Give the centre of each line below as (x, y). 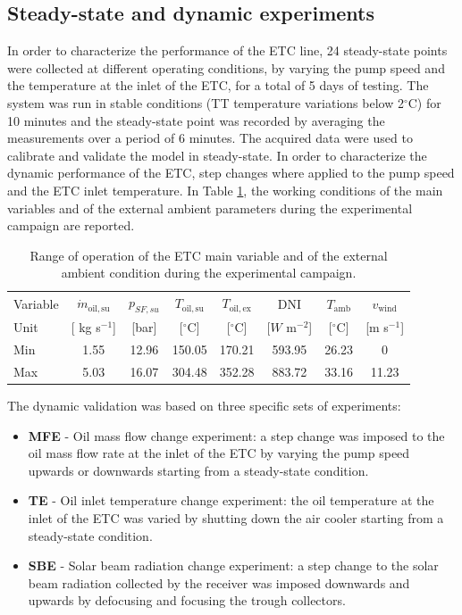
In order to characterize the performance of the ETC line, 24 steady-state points (227, 50)
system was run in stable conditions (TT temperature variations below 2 (206, 102)
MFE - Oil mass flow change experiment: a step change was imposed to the (236, 435)
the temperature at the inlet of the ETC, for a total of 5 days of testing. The (218, 85)
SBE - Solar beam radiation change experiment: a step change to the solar (233, 565)
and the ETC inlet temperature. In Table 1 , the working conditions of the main (225, 190)
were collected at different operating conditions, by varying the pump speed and (226, 67)
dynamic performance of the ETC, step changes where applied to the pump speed (231, 173)
